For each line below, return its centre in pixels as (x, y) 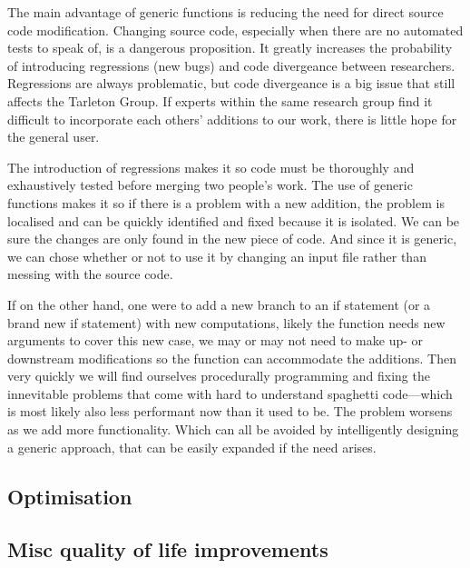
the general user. (54, 137)
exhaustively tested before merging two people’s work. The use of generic (210, 185)
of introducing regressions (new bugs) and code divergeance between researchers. (231, 65)
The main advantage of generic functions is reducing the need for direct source (225, 12)
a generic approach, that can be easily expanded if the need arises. (192, 447)
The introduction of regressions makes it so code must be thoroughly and (211, 167)
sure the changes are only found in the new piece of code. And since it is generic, (232, 239)
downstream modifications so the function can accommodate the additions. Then (232, 358)
